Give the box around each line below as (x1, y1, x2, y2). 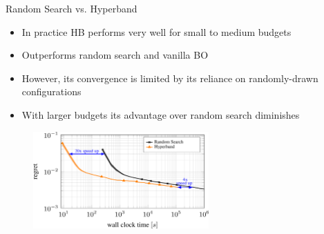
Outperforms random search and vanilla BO (21, 48, 209, 62)
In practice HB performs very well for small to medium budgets (21, 24, 292, 39)
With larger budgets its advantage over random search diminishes (21, 107, 300, 121)
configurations (21, 84, 82, 99)
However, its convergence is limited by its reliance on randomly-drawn (21, 70, 318, 85)
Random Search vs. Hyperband (6, 1, 137, 15)
